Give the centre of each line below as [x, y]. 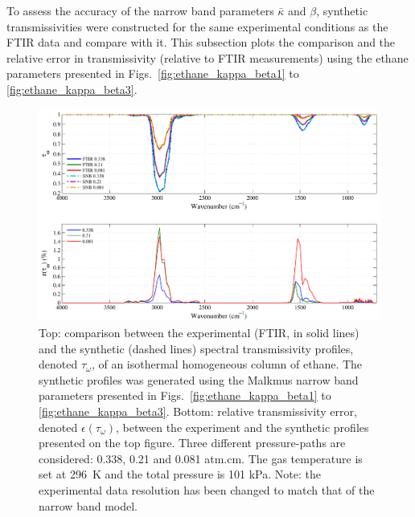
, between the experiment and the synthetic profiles [242, 427]
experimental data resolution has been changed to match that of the [207, 489]
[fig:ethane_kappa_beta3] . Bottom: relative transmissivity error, [198, 411]
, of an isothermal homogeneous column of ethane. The [227, 364]
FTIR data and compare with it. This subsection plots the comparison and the [201, 42]
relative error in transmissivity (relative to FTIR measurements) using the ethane [207, 57]
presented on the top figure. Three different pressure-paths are [192, 443]
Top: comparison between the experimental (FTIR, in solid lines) [199, 332]
